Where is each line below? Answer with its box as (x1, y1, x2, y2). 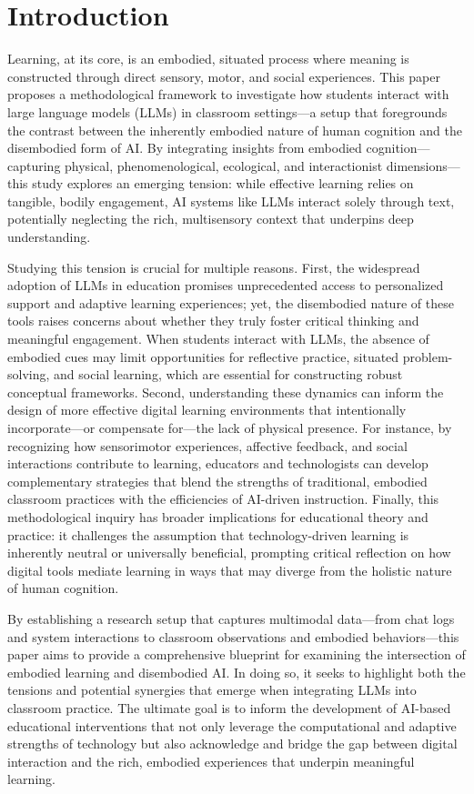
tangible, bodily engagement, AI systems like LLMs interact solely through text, (7, 191, 455, 210)
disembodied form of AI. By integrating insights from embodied (7, 138, 362, 157)
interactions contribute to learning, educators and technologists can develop (7, 454, 429, 473)
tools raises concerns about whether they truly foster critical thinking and (7, 311, 419, 330)
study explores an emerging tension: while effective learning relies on (32, 174, 414, 193)
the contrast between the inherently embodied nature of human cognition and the (7, 120, 462, 139)
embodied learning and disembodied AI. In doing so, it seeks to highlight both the (7, 662, 466, 681)
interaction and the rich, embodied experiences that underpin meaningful (7, 751, 415, 770)
